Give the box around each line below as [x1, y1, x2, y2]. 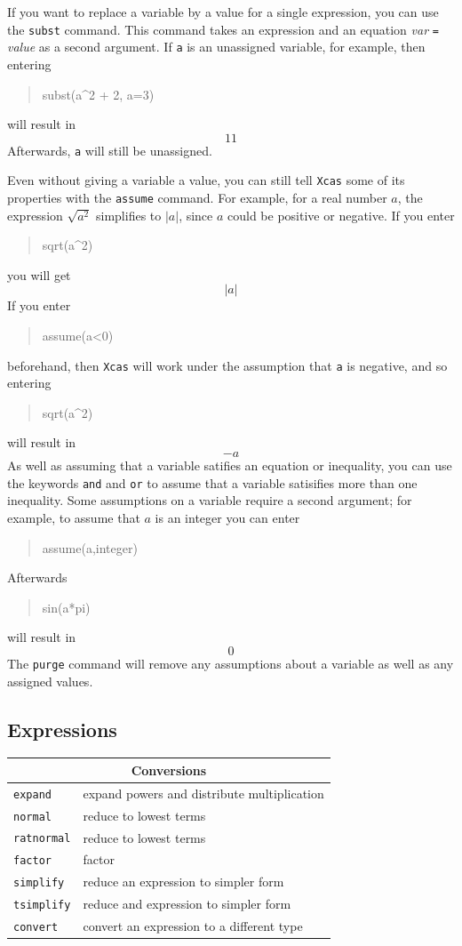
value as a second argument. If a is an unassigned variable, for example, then [7, 37, 426, 56]
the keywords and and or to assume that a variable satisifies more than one [7, 473, 418, 492]
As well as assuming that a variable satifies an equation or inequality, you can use [7, 456, 452, 475]
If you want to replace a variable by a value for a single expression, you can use [7, 3, 439, 20]
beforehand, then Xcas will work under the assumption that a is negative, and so [7, 356, 448, 374]
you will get [7, 265, 71, 284]
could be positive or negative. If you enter [227, 205, 455, 224]
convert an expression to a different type [83, 917, 303, 935]
